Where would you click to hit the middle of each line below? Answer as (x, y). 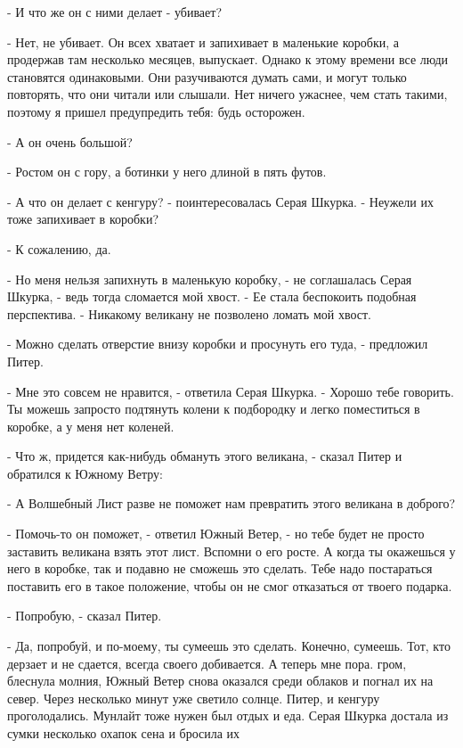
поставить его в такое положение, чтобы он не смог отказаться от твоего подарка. (230, 585)
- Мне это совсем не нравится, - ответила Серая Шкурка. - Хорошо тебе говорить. (231, 391)
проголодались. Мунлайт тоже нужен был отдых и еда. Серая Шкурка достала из (228, 715)
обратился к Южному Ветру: (85, 473)
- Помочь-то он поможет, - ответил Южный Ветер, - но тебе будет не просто (216, 534)
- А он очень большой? (70, 141)
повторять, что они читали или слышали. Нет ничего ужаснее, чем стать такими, (227, 94)
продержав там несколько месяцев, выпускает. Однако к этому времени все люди (228, 59)
